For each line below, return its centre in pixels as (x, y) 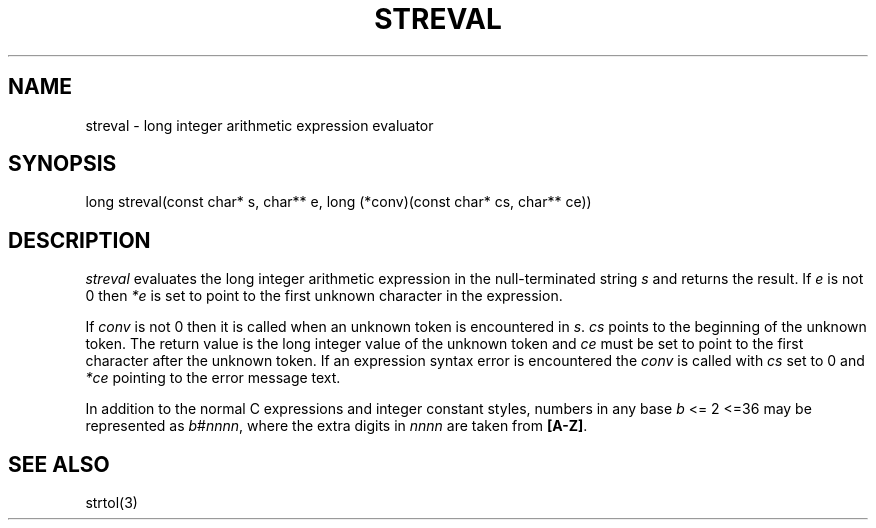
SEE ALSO (59, 464)
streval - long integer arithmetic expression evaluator (259, 125)
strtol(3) (111, 503)
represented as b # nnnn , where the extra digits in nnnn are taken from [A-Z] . (336, 426)
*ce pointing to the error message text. (213, 378)
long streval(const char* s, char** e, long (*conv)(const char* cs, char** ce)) (338, 202)
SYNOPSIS (62, 164)
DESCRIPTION (79, 240)
